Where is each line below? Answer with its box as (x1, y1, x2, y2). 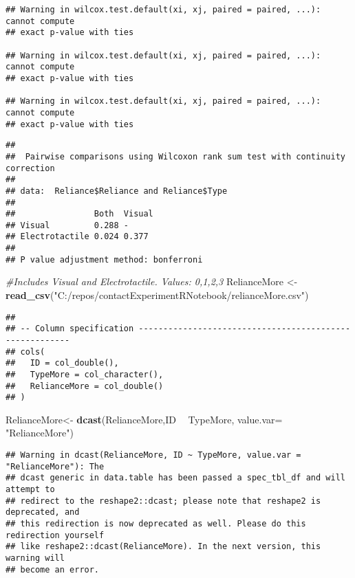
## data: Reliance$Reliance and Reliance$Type (6, 186, 228, 196)
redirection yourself (6, 530, 105, 540)
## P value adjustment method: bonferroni (6, 254, 203, 265)
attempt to (6, 485, 55, 495)
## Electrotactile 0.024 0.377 (6, 232, 149, 242)
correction (6, 163, 55, 173)
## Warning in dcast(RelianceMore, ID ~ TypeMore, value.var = (6, 450, 301, 460)
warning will (6, 553, 65, 563)
